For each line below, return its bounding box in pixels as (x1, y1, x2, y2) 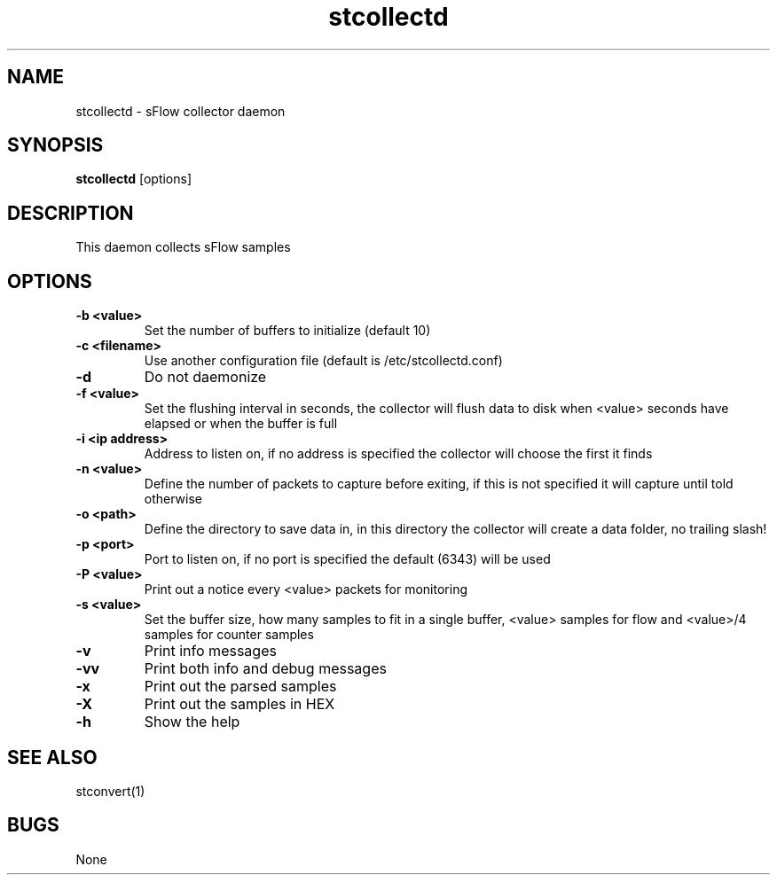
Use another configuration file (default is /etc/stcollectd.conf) (144, 353, 503, 369)
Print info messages (144, 642, 277, 660)
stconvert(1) (75, 783, 145, 799)
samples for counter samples (144, 627, 314, 643)
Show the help (144, 713, 240, 731)
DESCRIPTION (7, 201, 134, 224)
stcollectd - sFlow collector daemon (75, 103, 286, 119)
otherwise (144, 491, 202, 507)
